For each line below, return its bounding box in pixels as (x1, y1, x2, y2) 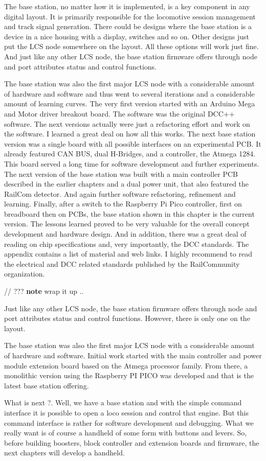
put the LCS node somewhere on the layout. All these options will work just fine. (4, 41, 259, 52)
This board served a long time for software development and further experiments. (4, 158, 259, 169)
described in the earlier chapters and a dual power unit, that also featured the (4, 178, 249, 189)
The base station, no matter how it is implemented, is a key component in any (4, 1, 250, 11)
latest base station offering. (4, 380, 89, 390)
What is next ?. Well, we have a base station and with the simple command (4, 397, 242, 408)
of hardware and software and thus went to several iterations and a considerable (4, 88, 255, 99)
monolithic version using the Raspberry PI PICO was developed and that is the (4, 370, 254, 381)
